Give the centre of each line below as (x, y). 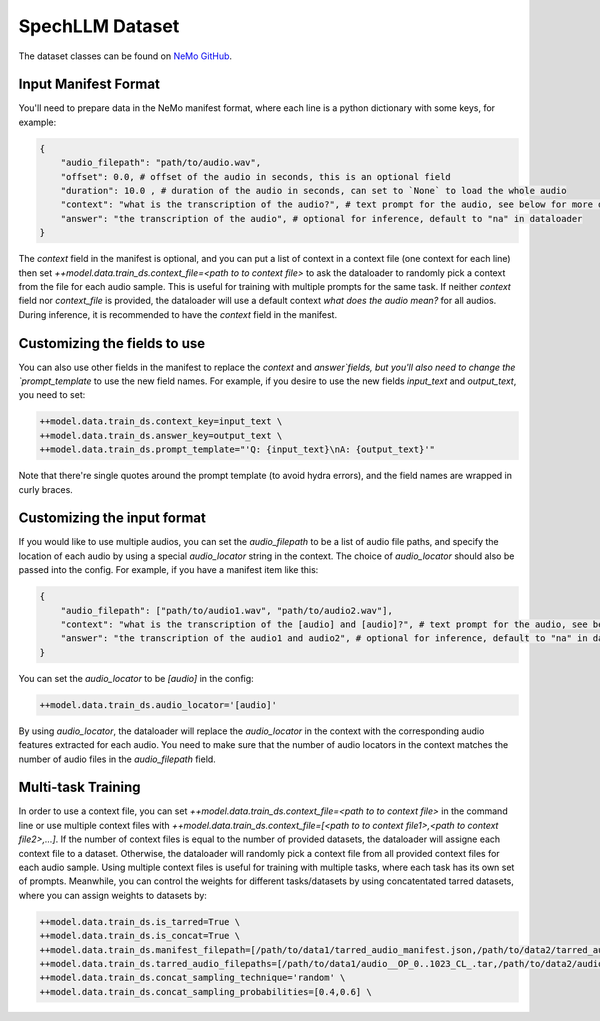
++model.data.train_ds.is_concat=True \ (139, 936)
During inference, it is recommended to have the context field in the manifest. (178, 314)
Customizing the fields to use (111, 343)
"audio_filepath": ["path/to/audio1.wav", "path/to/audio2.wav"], (227, 610)
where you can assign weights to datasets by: (112, 895)
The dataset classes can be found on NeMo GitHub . (125, 56)
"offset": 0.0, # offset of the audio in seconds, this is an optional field (256, 176)
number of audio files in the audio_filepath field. (117, 759)
